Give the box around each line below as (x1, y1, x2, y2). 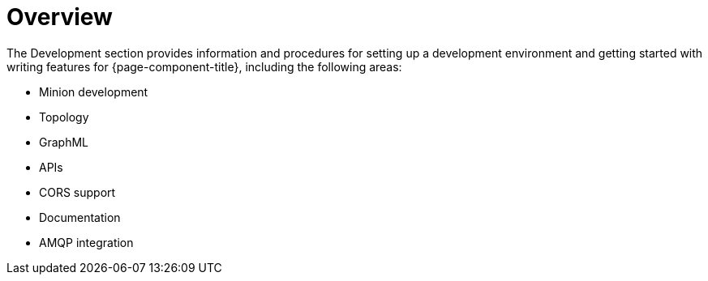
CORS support (39, 185, 116, 199)
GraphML (39, 134, 88, 149)
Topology (39, 109, 89, 124)
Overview (6, 3, 113, 31)
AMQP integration (39, 235, 134, 249)
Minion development (39, 84, 148, 99)
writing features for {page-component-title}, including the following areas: (6, 59, 402, 74)
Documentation (39, 210, 121, 224)
